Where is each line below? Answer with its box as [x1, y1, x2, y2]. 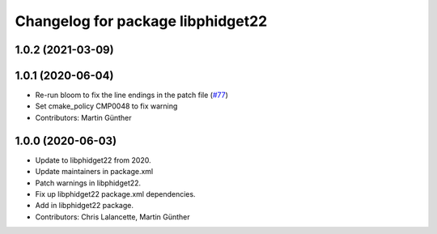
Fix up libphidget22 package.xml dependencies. [35, 189, 196, 198]
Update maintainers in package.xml [35, 167, 154, 177]
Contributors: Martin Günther [35, 113, 133, 122]
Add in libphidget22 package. [35, 201, 134, 211]
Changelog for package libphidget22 [15, 12, 268, 30]
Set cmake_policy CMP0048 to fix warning [35, 101, 178, 111]
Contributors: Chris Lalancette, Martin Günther [35, 211, 190, 222]
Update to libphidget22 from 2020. [35, 155, 151, 165]
